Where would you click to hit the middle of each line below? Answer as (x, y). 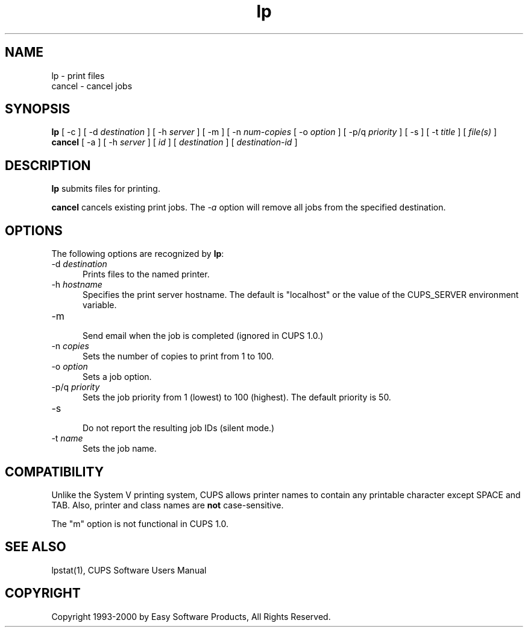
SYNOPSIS (38, 109)
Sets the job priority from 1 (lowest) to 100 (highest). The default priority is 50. (237, 397)
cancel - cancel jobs (92, 86)
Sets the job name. (120, 449)
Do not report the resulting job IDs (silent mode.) (179, 428)
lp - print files (78, 75)
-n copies (70, 346)
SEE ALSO (36, 547)
